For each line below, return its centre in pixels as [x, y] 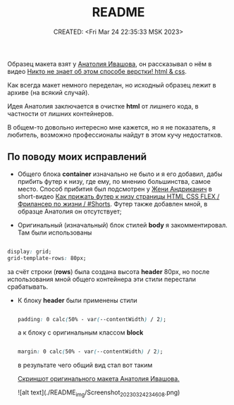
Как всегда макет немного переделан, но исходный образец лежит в [112, 85]
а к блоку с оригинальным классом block [80, 332]
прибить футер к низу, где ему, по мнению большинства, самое [114, 181]
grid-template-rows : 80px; [47, 258]
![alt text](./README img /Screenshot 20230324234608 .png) [99, 393]
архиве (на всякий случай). [49, 92]
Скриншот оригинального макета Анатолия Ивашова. [98, 379]
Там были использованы [55, 232]
